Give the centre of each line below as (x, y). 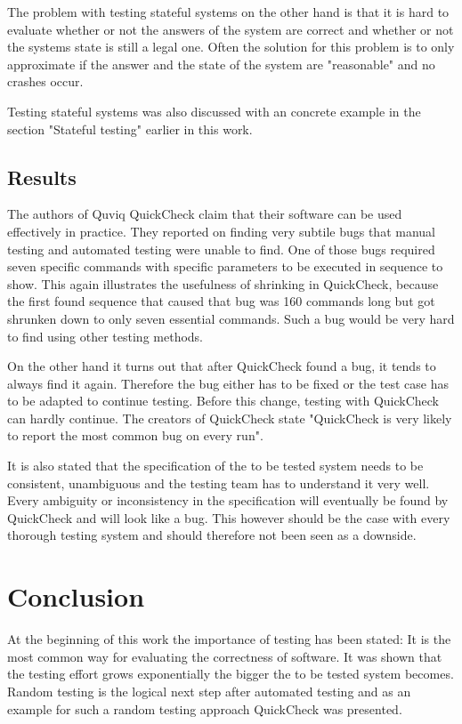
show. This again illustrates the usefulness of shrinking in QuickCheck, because (223, 283)
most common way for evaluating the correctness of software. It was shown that (225, 656)
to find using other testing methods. (105, 336)
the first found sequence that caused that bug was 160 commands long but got (221, 301)
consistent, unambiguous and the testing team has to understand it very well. (219, 483)
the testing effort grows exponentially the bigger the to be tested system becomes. (231, 674)
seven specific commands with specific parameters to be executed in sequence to (225, 266)
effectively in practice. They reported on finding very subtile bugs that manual (221, 231)
